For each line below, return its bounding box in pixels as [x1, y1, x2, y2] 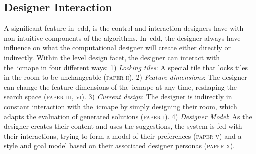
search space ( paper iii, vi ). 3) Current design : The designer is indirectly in [4, 91, 232, 102]
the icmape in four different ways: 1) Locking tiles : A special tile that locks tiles [4, 62, 248, 72]
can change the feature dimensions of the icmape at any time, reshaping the [4, 81, 237, 92]
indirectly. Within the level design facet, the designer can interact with [4, 52, 220, 62]
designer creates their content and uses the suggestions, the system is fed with [4, 121, 242, 131]
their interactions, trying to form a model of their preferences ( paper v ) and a [4, 130, 242, 141]
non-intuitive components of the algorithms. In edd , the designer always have [4, 32, 241, 43]
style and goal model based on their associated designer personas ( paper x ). [4, 140, 235, 151]
